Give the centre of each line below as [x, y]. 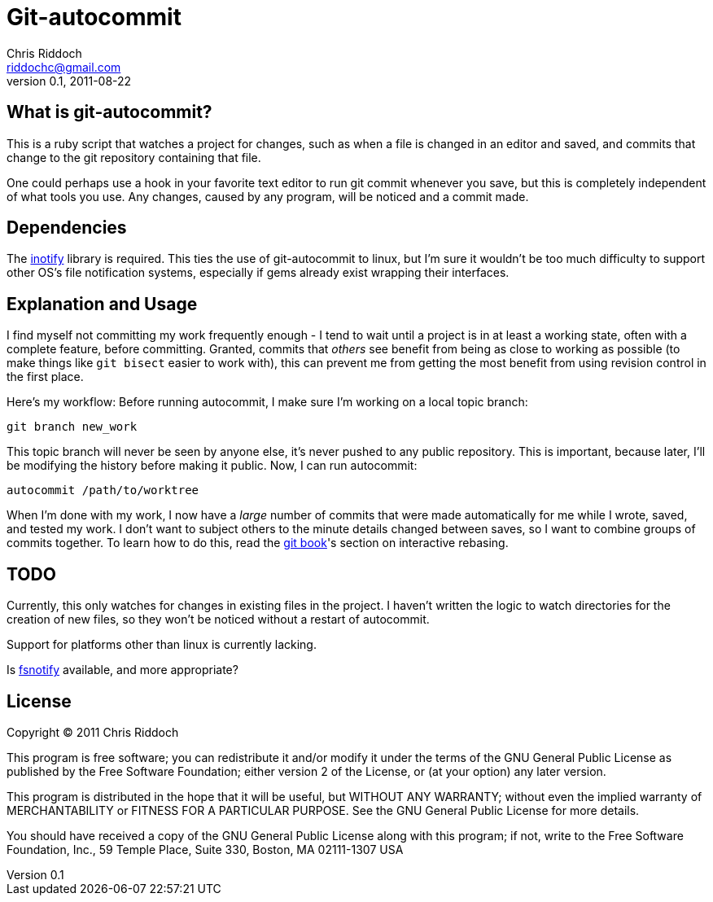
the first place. [45, 377]
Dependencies [67, 228]
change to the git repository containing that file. [134, 157]
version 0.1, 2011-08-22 [69, 81]
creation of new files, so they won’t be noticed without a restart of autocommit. [218, 620]
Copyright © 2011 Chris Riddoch [93, 732]
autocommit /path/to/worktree [103, 490]
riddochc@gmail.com [64, 67]
